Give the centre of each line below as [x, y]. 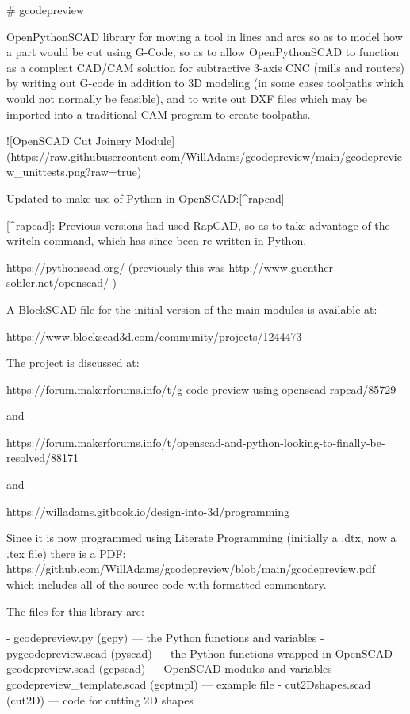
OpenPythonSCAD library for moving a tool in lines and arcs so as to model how [205, 36]
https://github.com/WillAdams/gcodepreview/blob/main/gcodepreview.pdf [191, 569]
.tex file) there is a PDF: [66, 553]
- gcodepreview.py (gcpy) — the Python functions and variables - [165, 638]
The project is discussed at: [73, 363]
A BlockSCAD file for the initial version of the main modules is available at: [192, 309]
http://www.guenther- [283, 267]
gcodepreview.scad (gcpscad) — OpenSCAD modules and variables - [173, 668]
